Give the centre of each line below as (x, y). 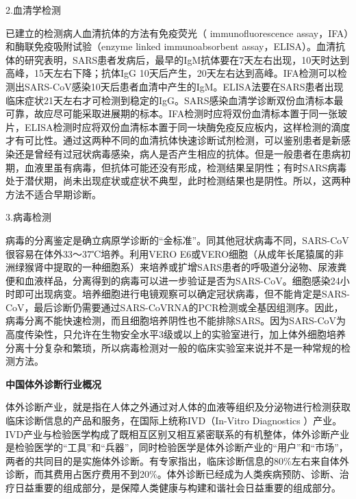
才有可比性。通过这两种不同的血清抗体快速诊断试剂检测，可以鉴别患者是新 (173, 140)
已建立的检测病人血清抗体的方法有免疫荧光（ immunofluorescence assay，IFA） (177, 33)
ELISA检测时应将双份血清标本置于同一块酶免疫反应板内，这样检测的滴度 (187, 126)
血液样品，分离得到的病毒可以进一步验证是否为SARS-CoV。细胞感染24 (182, 280)
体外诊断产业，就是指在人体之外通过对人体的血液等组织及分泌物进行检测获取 (178, 407)
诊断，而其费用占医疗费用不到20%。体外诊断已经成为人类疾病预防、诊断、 (173, 474)
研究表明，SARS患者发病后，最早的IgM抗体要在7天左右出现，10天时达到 (187, 59)
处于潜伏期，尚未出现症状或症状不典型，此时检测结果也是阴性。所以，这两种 (178, 181)
